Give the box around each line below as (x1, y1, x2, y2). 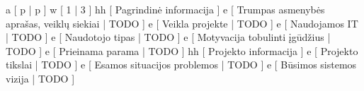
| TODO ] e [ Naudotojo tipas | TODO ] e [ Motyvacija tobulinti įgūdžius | (6, 30, 331, 44)
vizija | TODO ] (6, 71, 75, 85)
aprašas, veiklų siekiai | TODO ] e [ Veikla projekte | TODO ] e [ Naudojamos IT (6, 16, 358, 30)
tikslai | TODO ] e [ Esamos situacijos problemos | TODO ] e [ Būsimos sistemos (6, 57, 357, 72)
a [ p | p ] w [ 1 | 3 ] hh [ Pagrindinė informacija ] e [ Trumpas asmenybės (6, 2, 325, 16)
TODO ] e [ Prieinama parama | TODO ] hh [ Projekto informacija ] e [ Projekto (6, 43, 358, 58)
